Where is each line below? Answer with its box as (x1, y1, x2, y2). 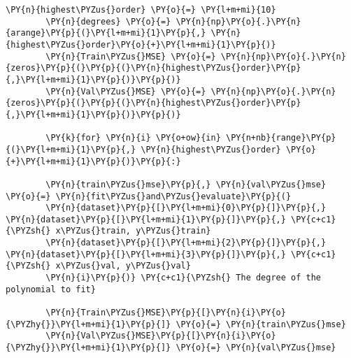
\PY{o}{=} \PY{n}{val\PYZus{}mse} (175, 343, 336, 353)
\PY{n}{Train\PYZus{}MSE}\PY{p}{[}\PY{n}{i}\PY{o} (45, 308, 286, 318)
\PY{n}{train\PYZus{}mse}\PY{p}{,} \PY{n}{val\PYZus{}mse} (45, 179, 327, 189)
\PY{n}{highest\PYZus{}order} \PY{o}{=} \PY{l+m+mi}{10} (6, 5, 276, 15)
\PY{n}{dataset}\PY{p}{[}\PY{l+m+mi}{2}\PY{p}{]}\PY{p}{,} (45, 238, 327, 248)
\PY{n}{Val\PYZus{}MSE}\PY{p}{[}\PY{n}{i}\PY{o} (45, 331, 276, 341)
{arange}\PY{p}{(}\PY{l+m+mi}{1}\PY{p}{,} (6, 28, 206, 38)
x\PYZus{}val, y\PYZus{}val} (55, 261, 191, 271)
